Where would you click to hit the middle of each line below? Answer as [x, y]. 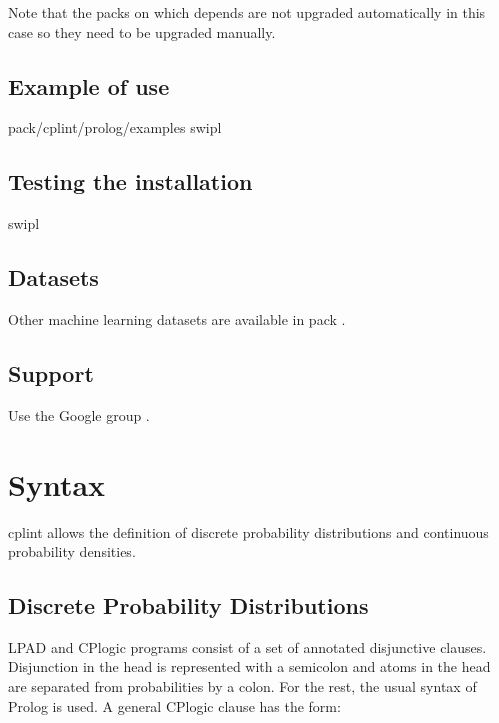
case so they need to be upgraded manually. [142, 31]
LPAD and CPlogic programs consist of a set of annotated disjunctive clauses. [247, 646]
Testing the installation [130, 181]
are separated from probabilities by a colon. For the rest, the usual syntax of [242, 686]
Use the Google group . [79, 414]
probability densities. [72, 551]
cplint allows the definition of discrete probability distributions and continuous [248, 531]
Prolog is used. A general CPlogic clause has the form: [174, 705]
